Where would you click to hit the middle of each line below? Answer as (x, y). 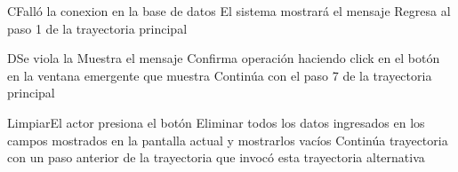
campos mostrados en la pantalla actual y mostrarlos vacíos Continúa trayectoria (228, 140)
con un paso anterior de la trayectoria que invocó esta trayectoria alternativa (216, 157)
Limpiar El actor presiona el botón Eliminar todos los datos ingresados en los (216, 122)
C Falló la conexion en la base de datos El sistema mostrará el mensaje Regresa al (229, 11)
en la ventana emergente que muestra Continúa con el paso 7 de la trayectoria (220, 75)
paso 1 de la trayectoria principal (97, 28)
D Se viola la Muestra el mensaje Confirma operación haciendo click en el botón (224, 58)
